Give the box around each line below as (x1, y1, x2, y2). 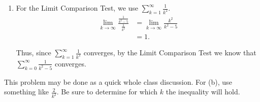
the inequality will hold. (166, 86, 240, 97)
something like (4, 86, 49, 97)
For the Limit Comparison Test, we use (16, 3, 139, 13)
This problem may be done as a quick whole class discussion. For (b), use (4, 76, 232, 87)
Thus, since (16, 47, 51, 58)
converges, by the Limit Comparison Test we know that (83, 47, 256, 58)
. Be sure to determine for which (56, 86, 158, 97)
